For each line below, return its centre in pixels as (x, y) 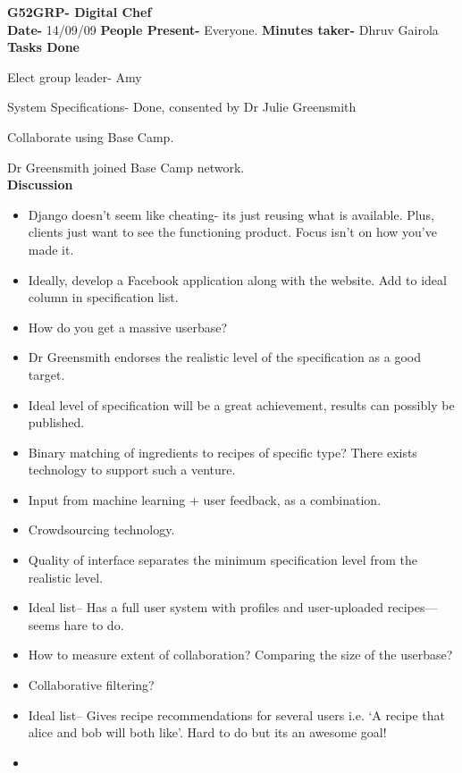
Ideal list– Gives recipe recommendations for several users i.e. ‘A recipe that (237, 714)
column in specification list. (103, 297)
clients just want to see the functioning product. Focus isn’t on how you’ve (232, 232)
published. (56, 422)
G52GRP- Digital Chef (80, 12)
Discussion (40, 185)
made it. (51, 249)
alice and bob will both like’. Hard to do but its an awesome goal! (207, 732)
